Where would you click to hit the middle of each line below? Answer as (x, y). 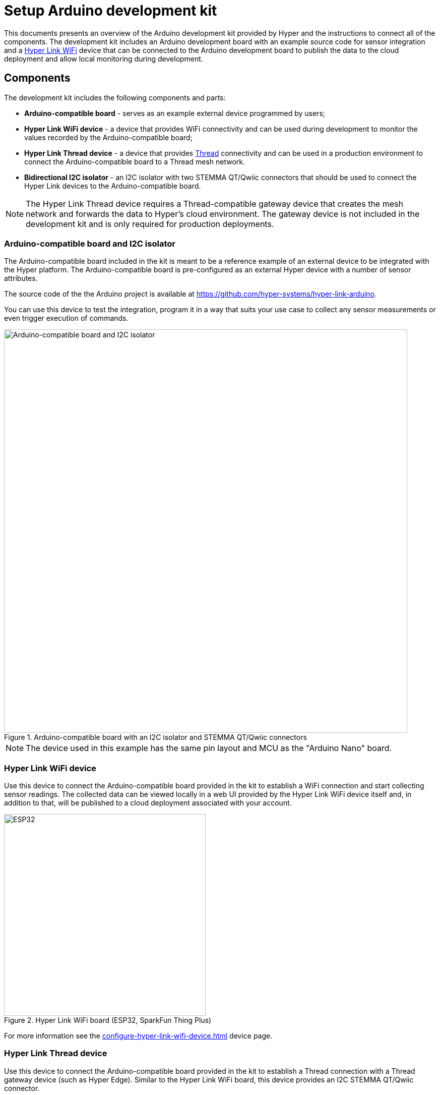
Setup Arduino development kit (111, 11)
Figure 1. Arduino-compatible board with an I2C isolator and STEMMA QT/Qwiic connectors (155, 737)
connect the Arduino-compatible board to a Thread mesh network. (135, 161)
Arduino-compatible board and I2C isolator (90, 243)
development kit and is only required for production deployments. (150, 224)
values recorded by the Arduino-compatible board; (108, 137)
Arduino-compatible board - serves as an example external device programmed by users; (175, 113)
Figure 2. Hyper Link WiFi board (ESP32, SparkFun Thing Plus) (108, 1020)
